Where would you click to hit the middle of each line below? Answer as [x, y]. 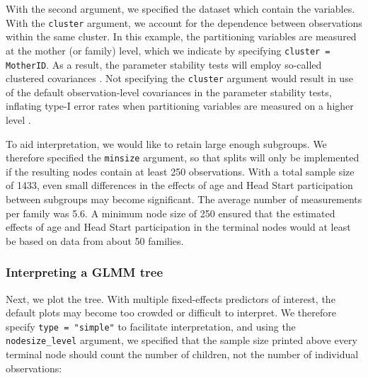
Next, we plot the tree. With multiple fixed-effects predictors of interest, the [171, 298]
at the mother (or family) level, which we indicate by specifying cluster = [168, 50]
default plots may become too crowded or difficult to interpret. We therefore [171, 313]
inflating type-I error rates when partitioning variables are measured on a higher [180, 106]
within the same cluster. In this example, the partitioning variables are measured [181, 36]
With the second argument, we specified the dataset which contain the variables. [180, 8]
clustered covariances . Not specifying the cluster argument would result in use [179, 78]
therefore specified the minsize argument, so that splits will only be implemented [183, 157]
